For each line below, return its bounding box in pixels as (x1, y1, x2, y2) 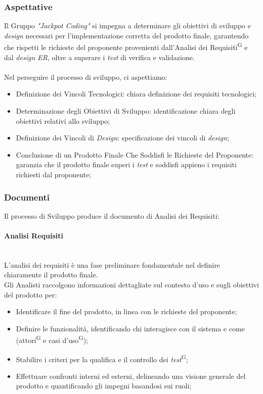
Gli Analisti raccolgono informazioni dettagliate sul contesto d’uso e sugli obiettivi (4, 279, 259, 289)
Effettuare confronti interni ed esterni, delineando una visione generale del (16, 370, 246, 381)
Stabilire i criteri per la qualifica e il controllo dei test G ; (16, 352, 188, 364)
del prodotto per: (4, 289, 57, 300)
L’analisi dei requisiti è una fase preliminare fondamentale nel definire (4, 259, 220, 270)
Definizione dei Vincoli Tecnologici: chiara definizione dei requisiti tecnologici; (16, 88, 256, 99)
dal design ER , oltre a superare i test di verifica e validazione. (4, 52, 195, 62)
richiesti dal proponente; (16, 169, 92, 179)
